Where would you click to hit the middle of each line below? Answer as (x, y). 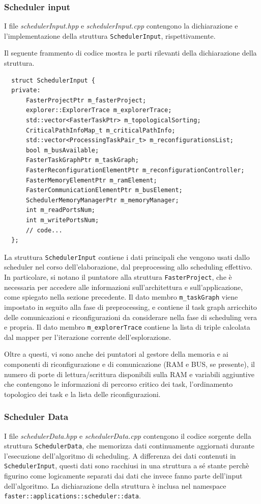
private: (26, 90)
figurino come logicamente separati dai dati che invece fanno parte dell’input (123, 476)
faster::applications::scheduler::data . (72, 496)
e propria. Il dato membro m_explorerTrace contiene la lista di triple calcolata (127, 327)
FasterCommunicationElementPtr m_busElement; (104, 190)
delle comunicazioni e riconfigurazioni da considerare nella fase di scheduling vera (131, 317)
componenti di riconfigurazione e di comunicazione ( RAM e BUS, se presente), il (129, 364)
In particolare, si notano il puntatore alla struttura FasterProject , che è (118, 277)
